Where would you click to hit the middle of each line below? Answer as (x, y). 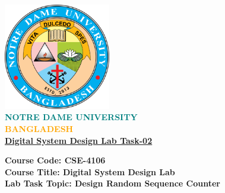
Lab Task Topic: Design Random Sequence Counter (113, 183)
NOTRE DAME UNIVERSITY (71, 117)
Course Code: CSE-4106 (55, 160)
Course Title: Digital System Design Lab (90, 171)
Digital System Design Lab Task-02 (79, 140)
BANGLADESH (39, 129)
